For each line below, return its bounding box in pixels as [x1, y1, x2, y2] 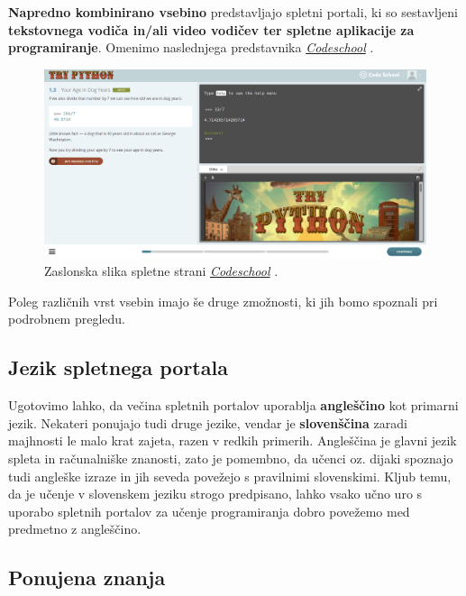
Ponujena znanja [8, 564, 166, 591]
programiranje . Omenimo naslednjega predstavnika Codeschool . [8, 38, 374, 57]
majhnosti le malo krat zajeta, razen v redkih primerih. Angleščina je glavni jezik [8, 431, 457, 450]
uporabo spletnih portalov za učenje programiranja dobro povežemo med [8, 501, 410, 520]
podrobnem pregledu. [8, 309, 126, 328]
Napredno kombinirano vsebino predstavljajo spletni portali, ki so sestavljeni [8, 3, 458, 21]
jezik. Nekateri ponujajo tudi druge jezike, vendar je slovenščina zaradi [8, 413, 407, 432]
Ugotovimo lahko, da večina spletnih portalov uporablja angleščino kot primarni [8, 396, 459, 415]
